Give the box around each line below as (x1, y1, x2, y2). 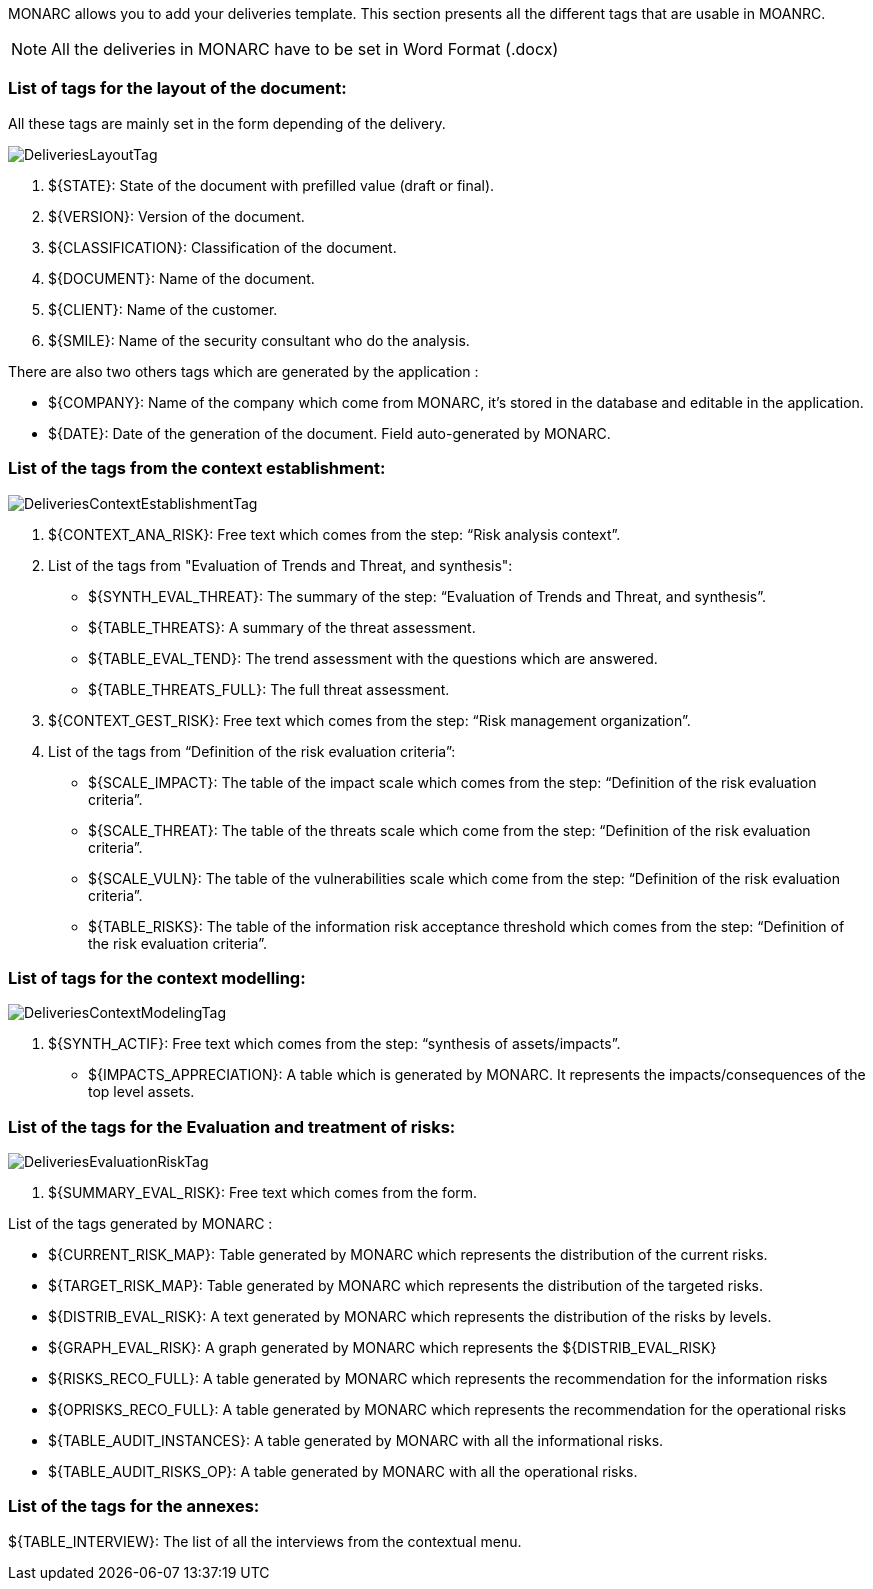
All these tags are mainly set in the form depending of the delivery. (8, 114, 446, 132)
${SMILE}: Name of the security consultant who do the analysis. (48, 331, 470, 349)
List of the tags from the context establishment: (8, 458, 386, 479)
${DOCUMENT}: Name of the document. (48, 269, 315, 287)
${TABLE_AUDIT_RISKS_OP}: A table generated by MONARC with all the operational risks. (48, 1463, 638, 1480)
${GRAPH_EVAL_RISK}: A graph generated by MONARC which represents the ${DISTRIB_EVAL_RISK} (48, 1339, 717, 1356)
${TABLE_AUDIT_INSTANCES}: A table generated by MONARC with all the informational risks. (48, 1432, 664, 1449)
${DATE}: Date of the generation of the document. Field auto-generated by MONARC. (48, 424, 611, 442)
